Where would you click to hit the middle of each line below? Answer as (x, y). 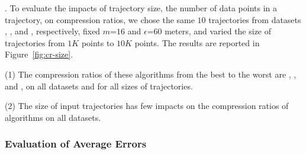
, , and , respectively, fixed (53, 31)
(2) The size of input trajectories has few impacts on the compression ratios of (147, 106)
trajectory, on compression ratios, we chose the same (100, 19)
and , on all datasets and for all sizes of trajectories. (99, 86)
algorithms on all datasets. (53, 117)
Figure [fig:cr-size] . (39, 54)
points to (98, 42)
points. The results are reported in (197, 42)
